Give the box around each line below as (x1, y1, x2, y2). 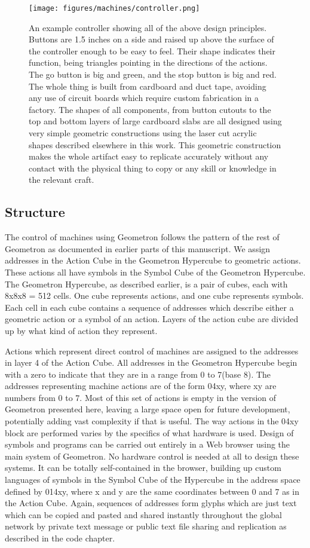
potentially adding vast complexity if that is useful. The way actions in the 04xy (5, 415, 299, 427)
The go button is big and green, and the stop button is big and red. (29, 68, 277, 81)
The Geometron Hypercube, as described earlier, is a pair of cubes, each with (5, 277, 288, 290)
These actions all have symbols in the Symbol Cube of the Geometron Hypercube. (5, 265, 306, 278)
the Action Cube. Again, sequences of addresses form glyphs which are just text (5, 497, 297, 509)
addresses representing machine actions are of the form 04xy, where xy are (5, 379, 277, 392)
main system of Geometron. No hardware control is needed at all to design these (5, 449, 299, 462)
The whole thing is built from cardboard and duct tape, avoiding (29, 79, 266, 92)
